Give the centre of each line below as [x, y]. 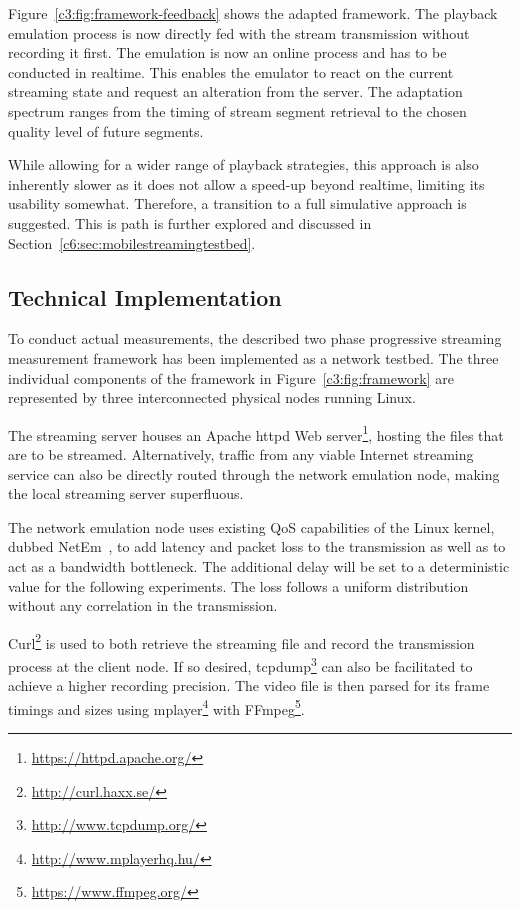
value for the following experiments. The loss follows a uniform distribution [238, 585]
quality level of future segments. [106, 130]
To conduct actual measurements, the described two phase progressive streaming [255, 338]
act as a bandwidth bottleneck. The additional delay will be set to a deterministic [259, 565]
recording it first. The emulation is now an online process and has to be [227, 52]
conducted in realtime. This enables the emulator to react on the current [231, 71]
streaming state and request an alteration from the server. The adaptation [235, 91]
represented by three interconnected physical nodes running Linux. [212, 397]
